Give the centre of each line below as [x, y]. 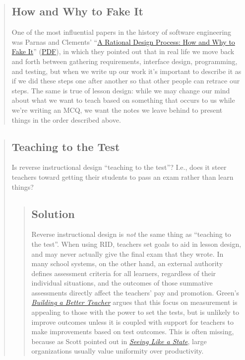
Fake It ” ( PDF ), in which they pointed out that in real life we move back [123, 51]
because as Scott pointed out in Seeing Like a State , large [119, 341]
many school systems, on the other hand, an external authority [127, 263]
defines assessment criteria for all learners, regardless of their [124, 273]
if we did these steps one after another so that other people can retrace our [126, 81]
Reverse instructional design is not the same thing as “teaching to [131, 234]
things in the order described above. [66, 119]
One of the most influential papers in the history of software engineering [122, 32]
